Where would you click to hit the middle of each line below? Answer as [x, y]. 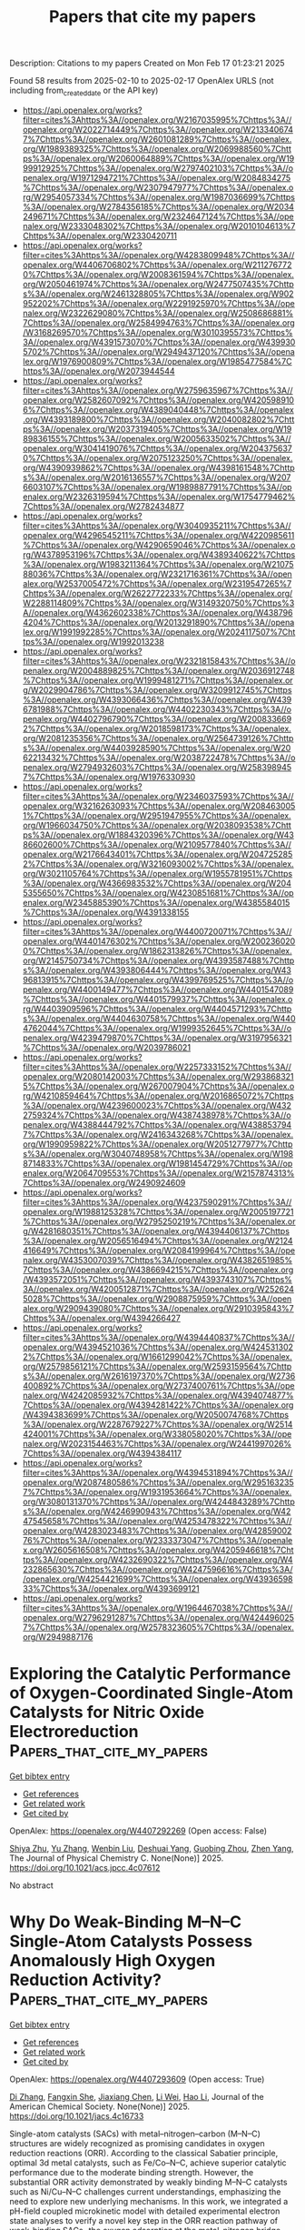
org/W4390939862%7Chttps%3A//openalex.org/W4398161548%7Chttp [158, 467]
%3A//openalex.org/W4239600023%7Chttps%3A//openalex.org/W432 [157, 1105]
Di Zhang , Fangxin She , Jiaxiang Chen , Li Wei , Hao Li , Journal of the [137, 2096]
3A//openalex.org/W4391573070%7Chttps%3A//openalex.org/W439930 [159, 342]
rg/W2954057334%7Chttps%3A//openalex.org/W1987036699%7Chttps [158, 196]
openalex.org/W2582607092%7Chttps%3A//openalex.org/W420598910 [158, 400]
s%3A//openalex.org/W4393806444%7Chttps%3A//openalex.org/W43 [157, 969]
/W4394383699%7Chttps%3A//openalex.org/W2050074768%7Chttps [155, 1414]
